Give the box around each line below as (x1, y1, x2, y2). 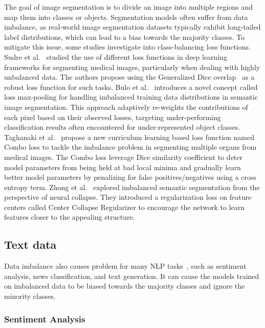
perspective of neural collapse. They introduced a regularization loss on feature (4, 192, 252, 202)
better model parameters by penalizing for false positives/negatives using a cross (4, 172, 257, 182)
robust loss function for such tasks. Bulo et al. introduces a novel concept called (4, 81, 258, 92)
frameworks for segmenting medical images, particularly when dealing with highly (4, 61, 260, 72)
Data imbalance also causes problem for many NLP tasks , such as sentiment (4, 261, 247, 271)
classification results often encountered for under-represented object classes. (4, 122, 240, 132)
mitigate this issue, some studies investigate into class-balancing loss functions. (4, 41, 251, 52)
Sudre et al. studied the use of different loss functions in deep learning (4, 51, 228, 62)
